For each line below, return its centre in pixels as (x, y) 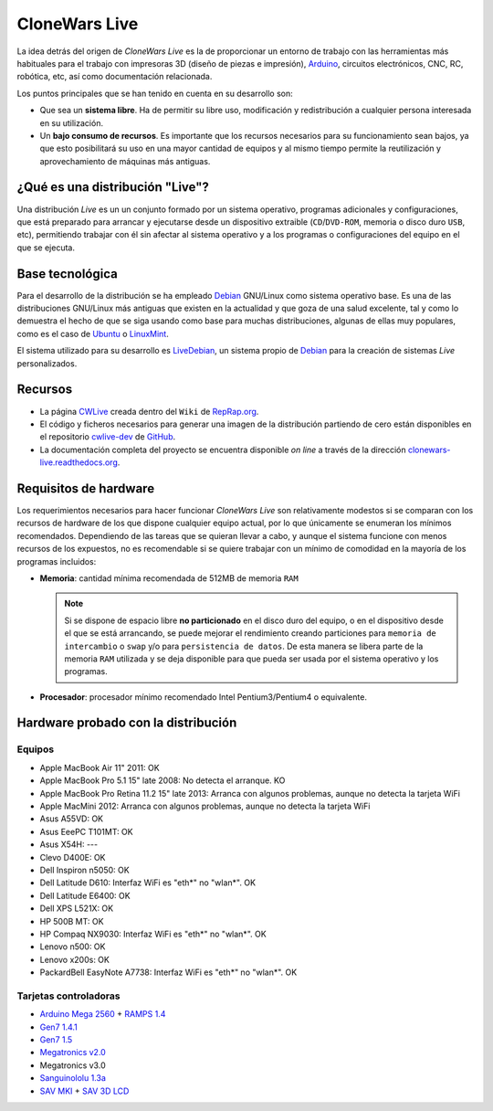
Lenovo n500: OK (73, 947)
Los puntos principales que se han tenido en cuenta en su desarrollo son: (155, 93)
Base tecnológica (67, 274)
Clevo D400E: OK (73, 857)
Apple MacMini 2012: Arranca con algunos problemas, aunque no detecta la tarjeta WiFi (205, 806)
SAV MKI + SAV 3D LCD (84, 1091)
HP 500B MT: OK (72, 921)
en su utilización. (72, 122)
